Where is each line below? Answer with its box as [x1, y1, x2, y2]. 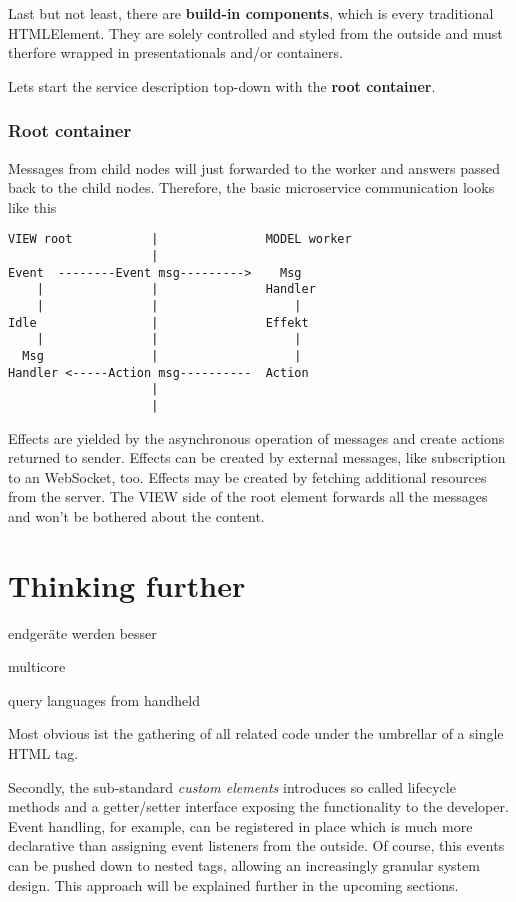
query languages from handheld [8, 689, 200, 710]
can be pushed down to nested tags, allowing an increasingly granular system [8, 855, 480, 876]
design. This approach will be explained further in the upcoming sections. [8, 874, 459, 895]
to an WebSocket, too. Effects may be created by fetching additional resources [8, 466, 487, 487]
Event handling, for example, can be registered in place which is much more [8, 815, 473, 836]
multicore [8, 656, 66, 677]
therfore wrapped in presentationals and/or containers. [8, 42, 343, 63]
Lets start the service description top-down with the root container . [8, 75, 436, 96]
